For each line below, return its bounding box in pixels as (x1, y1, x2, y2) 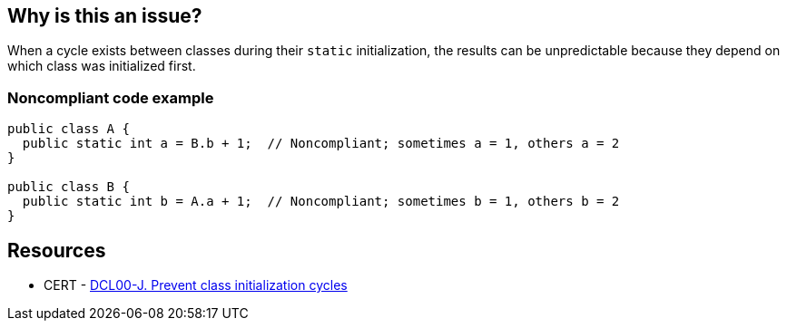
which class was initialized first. (7, 58, 196, 74)
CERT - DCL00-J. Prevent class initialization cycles (44, 277, 348, 294)
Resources (7, 238, 106, 262)
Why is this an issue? (7, 5, 202, 27)
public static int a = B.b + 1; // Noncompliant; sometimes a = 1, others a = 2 (22, 136, 620, 151)
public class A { (7, 121, 130, 137)
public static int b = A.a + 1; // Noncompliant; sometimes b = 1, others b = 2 (22, 194, 620, 209)
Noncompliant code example (7, 88, 214, 107)
